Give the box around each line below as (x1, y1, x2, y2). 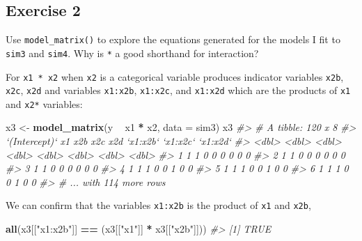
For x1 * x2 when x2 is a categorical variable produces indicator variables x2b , (6, 69, 344, 84)
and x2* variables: (6, 96, 83, 111)
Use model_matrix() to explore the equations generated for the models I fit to (6, 32, 340, 47)
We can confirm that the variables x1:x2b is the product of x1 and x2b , (6, 198, 311, 212)
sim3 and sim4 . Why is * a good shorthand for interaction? (6, 45, 259, 60)
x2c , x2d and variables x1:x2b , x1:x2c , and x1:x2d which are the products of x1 (6, 83, 351, 98)
